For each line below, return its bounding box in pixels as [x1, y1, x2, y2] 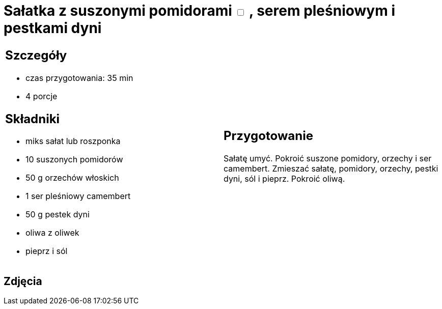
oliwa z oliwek [25, 228, 79, 238]
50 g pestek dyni [25, 209, 90, 220]
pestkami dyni [4, 19, 102, 37]
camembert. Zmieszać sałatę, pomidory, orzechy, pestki [224, 163, 438, 174]
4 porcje [25, 91, 58, 101]
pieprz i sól [25, 246, 68, 257]
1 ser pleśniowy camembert [25, 191, 131, 202]
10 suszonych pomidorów [25, 154, 123, 165]
